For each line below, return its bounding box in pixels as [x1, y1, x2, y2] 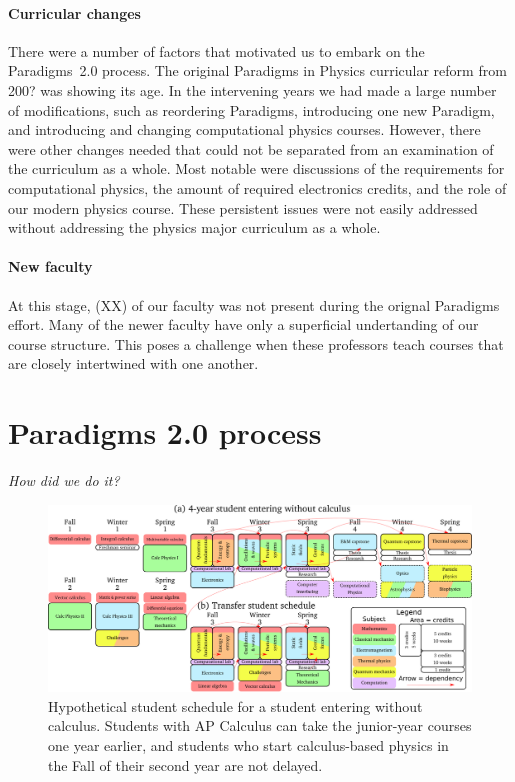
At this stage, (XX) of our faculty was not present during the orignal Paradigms [8, 294, 500, 315]
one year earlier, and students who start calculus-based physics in [48, 734, 449, 755]
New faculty [8, 256, 93, 277]
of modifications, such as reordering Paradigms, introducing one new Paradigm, [8, 99, 495, 120]
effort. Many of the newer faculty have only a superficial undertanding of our [8, 314, 479, 335]
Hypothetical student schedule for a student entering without [48, 695, 423, 716]
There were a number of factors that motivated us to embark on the [8, 40, 425, 61]
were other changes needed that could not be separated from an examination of [8, 138, 494, 159]
